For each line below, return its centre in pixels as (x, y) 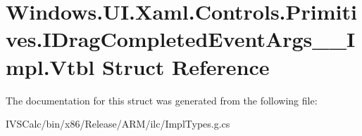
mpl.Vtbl (50, 66)
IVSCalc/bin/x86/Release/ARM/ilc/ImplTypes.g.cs (118, 124)
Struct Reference (186, 66)
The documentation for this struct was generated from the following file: (162, 100)
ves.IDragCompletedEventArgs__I (181, 39)
